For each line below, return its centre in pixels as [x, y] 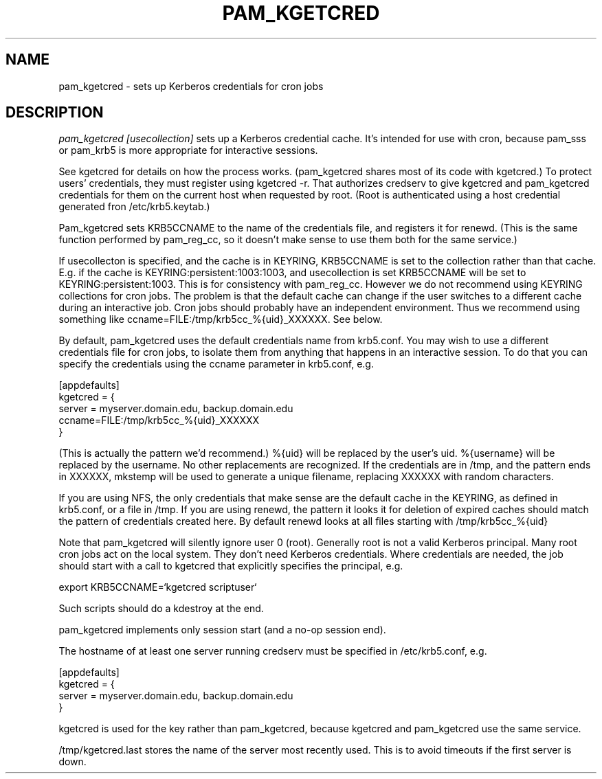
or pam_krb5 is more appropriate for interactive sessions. [188, 150]
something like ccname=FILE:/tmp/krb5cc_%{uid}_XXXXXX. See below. [221, 319]
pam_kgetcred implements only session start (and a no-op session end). [222, 630]
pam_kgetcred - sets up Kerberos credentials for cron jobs [191, 86]
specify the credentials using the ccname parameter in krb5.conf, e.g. [216, 364]
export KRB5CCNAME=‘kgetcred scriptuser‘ [158, 587]
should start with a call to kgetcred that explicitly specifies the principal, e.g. [231, 566]
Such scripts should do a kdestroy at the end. [161, 609]
